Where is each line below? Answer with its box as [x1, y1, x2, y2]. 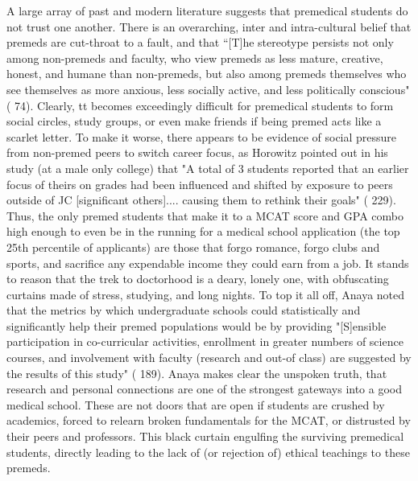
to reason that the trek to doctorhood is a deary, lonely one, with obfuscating [6, 270, 389, 287]
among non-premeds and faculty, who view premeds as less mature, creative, [6, 49, 383, 66]
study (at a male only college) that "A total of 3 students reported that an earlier [6, 159, 409, 176]
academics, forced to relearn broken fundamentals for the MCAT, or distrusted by [6, 412, 411, 429]
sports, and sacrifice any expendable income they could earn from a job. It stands [6, 254, 409, 271]
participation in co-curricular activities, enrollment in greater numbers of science [6, 333, 404, 350]
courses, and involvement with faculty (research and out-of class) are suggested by [6, 349, 412, 366]
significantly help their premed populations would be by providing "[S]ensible [6, 317, 387, 334]
